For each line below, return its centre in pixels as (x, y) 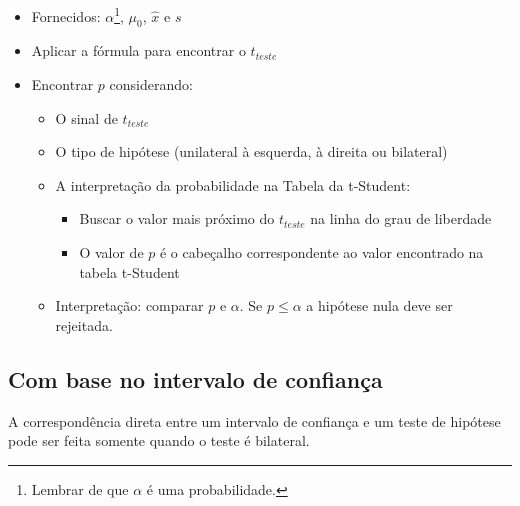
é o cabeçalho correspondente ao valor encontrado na (321, 252)
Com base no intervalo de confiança (195, 378)
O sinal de (86, 117)
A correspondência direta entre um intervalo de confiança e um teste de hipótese (254, 420)
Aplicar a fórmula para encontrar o (138, 50)
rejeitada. (84, 324)
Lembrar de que (80, 488)
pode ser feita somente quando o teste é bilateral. (159, 440)
